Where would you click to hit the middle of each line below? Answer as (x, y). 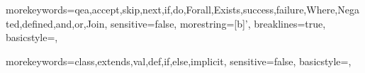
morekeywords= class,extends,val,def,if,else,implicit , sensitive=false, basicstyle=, (179, 61)
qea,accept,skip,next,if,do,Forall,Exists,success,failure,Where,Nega (217, 9)
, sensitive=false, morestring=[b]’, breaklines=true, (215, 23)
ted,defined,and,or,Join (55, 23)
